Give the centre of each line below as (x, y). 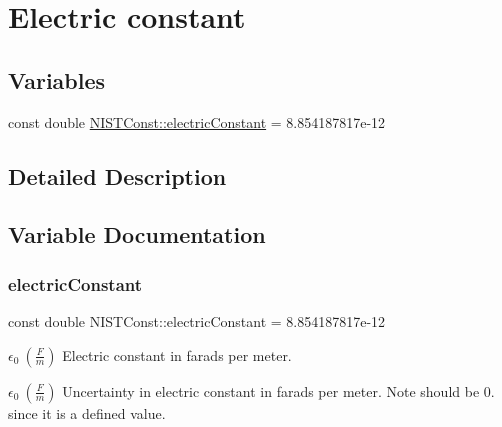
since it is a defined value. (87, 412)
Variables (57, 79)
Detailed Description (117, 175)
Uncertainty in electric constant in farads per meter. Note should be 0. (278, 390)
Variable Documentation (137, 234)
